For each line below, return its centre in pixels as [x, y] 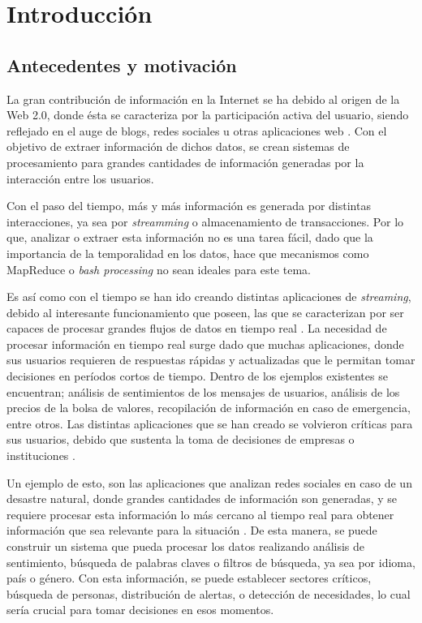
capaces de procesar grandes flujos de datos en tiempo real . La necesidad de [197, 328]
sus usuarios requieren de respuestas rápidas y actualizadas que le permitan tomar [211, 360]
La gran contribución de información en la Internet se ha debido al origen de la [203, 99]
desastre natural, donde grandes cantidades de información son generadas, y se [202, 498]
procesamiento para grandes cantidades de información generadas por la [185, 162]
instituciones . [41, 455]
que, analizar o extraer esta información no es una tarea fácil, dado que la [190, 237]
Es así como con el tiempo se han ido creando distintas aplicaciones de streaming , [209, 296]
